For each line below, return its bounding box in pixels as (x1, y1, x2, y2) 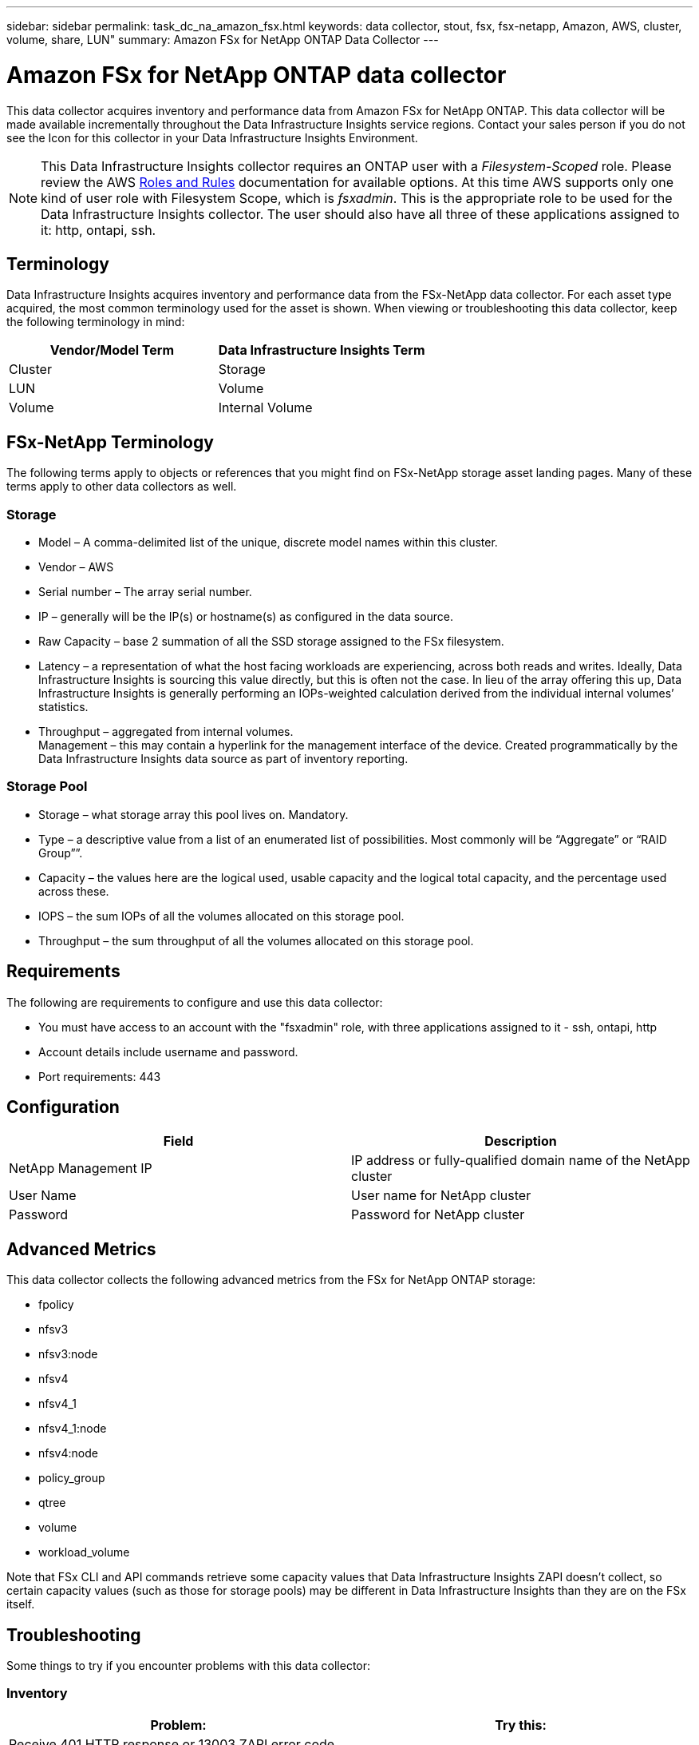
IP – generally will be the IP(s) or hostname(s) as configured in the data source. (38, 609, 454, 623)
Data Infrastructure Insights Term (218, 342, 425, 359)
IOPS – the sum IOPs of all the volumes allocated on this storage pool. (38, 908, 405, 923)
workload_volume (38, 1545, 130, 1560)
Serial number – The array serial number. (38, 584, 252, 598)
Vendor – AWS (38, 559, 114, 574)
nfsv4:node (38, 1446, 98, 1461)
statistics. (38, 699, 89, 714)
